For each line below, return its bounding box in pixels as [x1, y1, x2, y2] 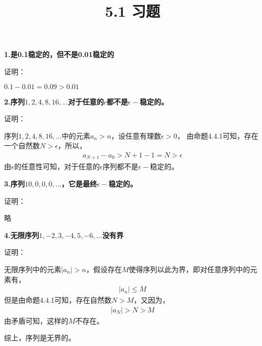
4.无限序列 [4, 229, 39, 240]
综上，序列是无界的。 [4, 332, 75, 343]
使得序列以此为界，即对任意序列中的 [128, 263, 250, 274]
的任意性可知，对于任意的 [14, 161, 100, 172]
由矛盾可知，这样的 [4, 315, 68, 326]
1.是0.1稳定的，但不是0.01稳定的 [4, 49, 114, 60]
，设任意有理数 [111, 130, 162, 141]
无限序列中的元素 [4, 263, 61, 274]
